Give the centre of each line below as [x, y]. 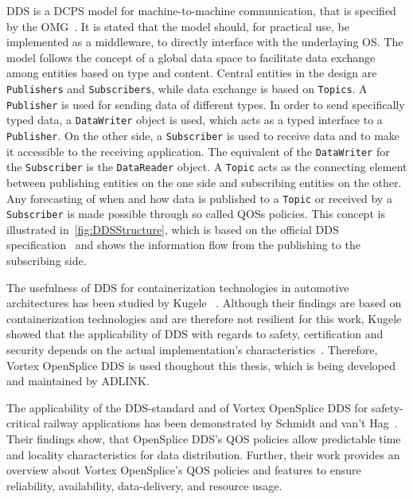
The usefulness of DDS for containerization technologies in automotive [178, 287]
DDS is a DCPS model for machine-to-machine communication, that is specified [201, 10]
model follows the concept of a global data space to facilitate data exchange [191, 57]
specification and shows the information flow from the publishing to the [183, 245]
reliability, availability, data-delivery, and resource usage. [144, 485]
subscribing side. [47, 260]
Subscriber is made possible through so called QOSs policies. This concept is [196, 214]
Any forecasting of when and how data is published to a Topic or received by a [199, 198]
